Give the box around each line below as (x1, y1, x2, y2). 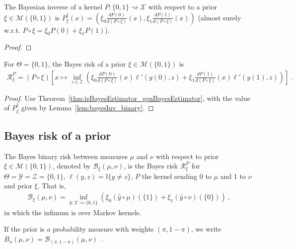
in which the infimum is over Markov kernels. (4, 207, 142, 217)
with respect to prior (155, 151, 219, 161)
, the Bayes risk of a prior (48, 58, 126, 69)
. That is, (37, 180, 66, 191)
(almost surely (198, 12, 241, 22)
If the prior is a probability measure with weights (4, 224, 154, 234)
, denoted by (53, 161, 91, 171)
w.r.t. (4, 24, 20, 35)
